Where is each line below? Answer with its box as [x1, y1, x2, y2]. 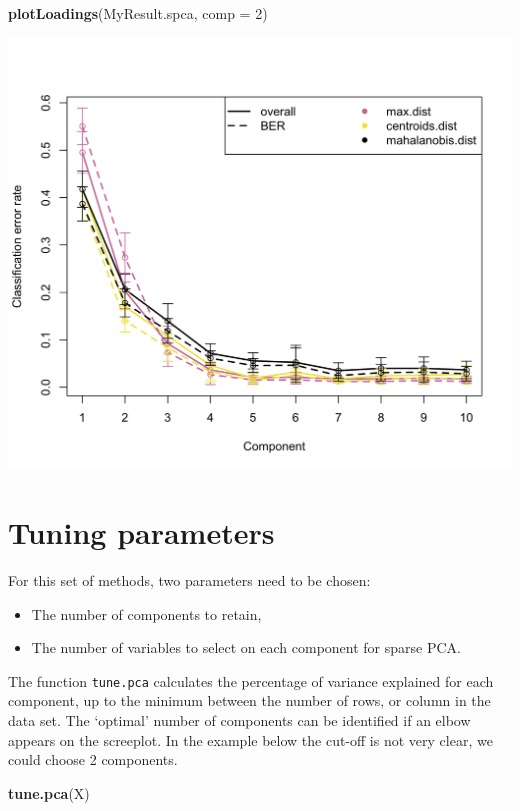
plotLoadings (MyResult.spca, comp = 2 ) [8, 3, 268, 23]
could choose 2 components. [8, 749, 178, 770]
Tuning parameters [8, 512, 275, 553]
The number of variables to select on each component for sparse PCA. [31, 637, 461, 658]
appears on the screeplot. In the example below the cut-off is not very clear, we [8, 729, 493, 750]
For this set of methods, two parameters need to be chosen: [8, 569, 371, 590]
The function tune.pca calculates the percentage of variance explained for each [8, 670, 494, 691]
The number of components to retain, [31, 603, 262, 624]
